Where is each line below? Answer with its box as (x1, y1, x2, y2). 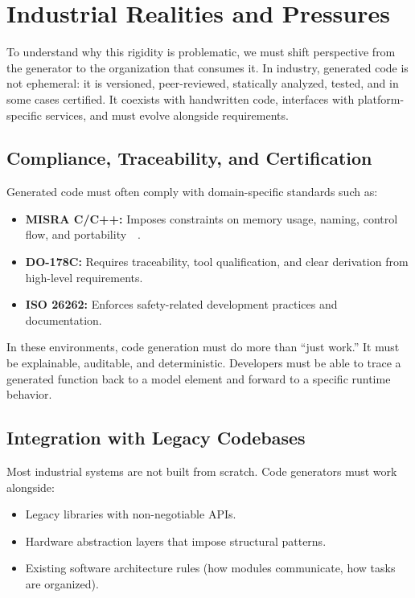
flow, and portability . (25, 226, 142, 243)
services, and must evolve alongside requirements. (45, 106, 289, 123)
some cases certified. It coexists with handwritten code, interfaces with (6, 90, 355, 107)
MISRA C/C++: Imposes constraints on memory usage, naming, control (25, 210, 398, 227)
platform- (357, 90, 405, 107)
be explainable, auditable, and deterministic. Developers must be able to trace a (6, 354, 401, 371)
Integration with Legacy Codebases (6, 425, 306, 450)
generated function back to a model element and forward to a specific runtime (6, 370, 391, 387)
